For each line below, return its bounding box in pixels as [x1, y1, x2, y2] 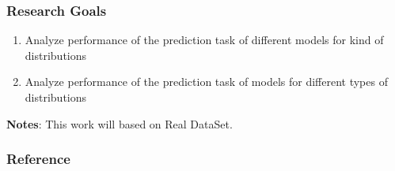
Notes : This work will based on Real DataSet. [6, 115, 233, 132]
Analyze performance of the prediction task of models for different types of [25, 73, 388, 90]
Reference [6, 149, 70, 169]
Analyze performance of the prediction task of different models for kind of [25, 32, 384, 48]
